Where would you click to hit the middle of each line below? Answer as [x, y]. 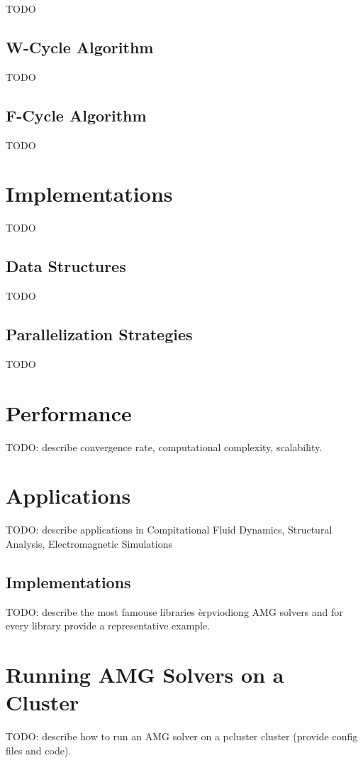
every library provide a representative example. [108, 626]
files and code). [39, 750]
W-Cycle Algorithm [80, 47]
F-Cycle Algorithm [76, 115]
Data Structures [66, 266]
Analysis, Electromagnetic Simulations [89, 543]
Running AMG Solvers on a [145, 675]
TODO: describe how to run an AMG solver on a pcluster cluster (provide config [182, 736]
